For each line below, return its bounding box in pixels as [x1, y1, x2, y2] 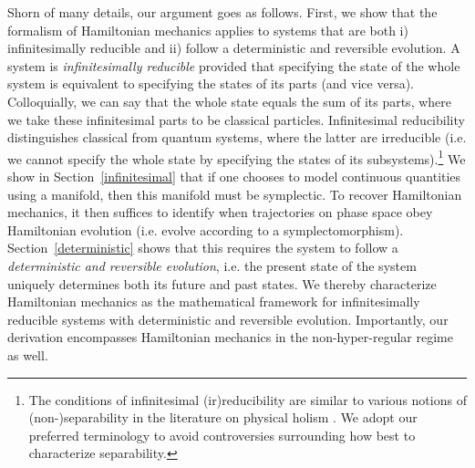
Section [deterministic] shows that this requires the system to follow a [7, 238, 398, 257]
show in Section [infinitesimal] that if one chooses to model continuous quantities [7, 167, 461, 185]
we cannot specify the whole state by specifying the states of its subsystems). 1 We [7, 146, 466, 168]
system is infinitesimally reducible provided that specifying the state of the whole [7, 56, 460, 75]
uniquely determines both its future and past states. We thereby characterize [7, 274, 437, 293]
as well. [7, 345, 48, 364]
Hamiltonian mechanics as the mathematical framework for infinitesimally [7, 292, 420, 311]
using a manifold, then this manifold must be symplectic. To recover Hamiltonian [7, 184, 462, 203]
